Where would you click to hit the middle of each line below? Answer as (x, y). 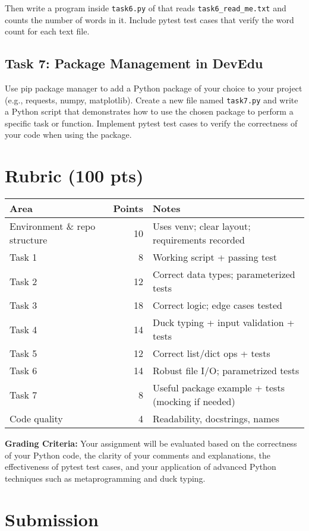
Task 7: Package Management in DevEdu (134, 63)
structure (29, 240)
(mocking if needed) (194, 402)
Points (128, 208)
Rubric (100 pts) (74, 176)
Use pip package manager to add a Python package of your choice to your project (154, 88)
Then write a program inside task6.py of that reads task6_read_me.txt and (146, 8)
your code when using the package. (68, 135)
